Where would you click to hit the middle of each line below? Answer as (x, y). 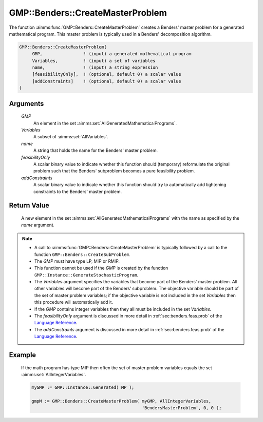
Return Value (29, 205)
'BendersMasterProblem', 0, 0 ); (182, 408)
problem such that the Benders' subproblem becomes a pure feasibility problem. (114, 171)
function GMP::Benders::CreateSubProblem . (83, 254)
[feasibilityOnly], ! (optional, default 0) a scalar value (106, 74)
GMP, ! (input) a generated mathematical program (112, 54)
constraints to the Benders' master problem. (77, 191)
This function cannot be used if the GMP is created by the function (101, 268)
